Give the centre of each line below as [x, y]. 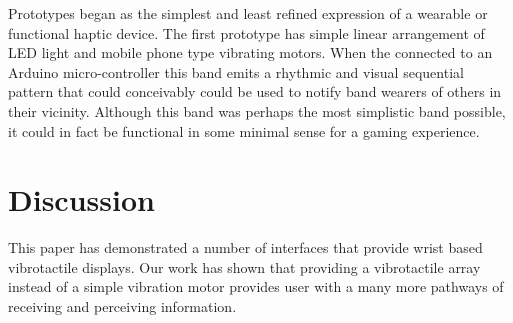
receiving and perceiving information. [122, 306]
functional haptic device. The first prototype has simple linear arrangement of [246, 32]
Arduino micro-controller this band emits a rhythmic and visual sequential [236, 71]
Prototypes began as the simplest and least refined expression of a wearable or [248, 13]
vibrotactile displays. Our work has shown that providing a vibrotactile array [244, 266]
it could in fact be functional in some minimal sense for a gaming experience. [244, 130]
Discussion [81, 199]
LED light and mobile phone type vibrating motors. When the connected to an [250, 52]
